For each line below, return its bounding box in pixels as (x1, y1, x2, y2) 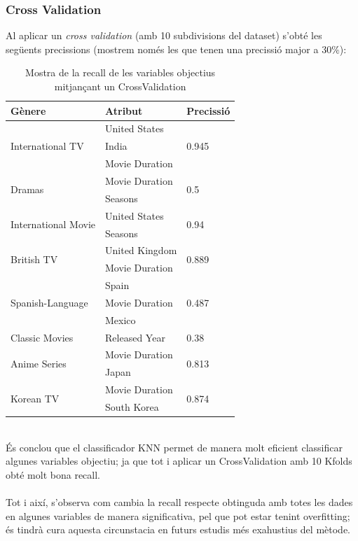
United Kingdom (105, 243, 177, 258)
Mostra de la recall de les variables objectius (25, 65, 216, 80)
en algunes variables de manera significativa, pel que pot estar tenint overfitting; (6, 508, 350, 523)
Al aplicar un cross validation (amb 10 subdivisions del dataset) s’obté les (6, 28, 322, 43)
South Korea (105, 399, 159, 414)
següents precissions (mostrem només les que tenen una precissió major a (6, 41, 319, 56)
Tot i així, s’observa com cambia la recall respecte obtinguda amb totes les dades (6, 495, 353, 509)
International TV (11, 139, 84, 153)
